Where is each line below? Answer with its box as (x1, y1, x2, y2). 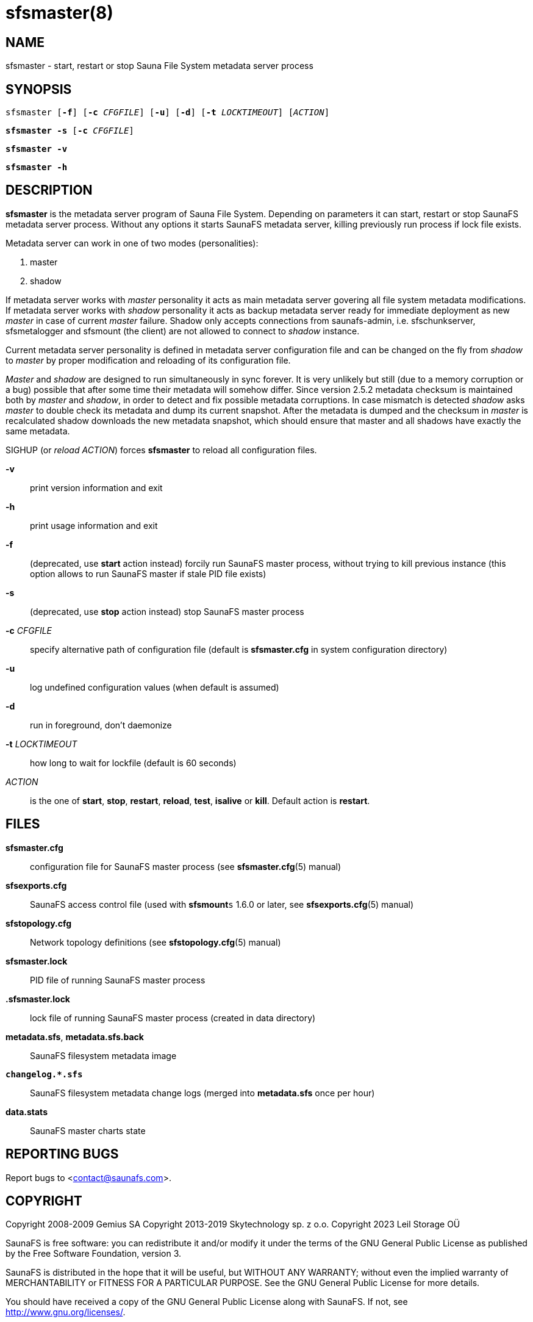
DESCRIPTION (5, 182, 93, 198)
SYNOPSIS (5, 81, 72, 97)
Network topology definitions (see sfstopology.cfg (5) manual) (30, 936, 281, 947)
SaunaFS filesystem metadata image (30, 1050, 177, 1061)
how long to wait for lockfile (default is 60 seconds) (30, 757, 237, 768)
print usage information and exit (30, 520, 158, 531)
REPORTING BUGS (5, 1146, 119, 1162)
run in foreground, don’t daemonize (30, 719, 172, 730)
